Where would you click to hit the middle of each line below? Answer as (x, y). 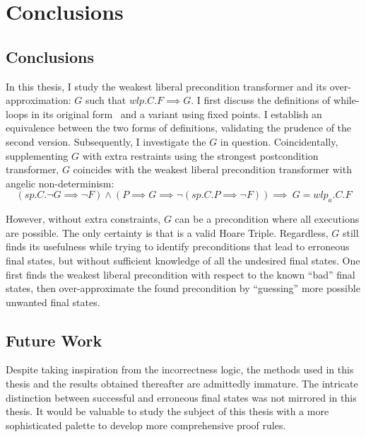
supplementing (37, 155)
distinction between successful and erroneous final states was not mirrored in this (181, 397)
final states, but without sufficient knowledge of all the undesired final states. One (183, 260)
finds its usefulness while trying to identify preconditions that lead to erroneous (178, 246)
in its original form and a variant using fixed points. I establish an (177, 113)
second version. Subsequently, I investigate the (106, 141)
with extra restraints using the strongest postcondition (200, 155)
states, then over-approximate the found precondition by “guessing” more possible (183, 288)
